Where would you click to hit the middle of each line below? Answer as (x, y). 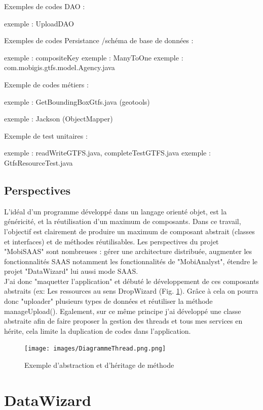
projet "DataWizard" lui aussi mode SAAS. (71, 271)
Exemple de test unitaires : (46, 135)
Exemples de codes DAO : (45, 6)
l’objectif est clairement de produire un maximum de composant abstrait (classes (129, 231)
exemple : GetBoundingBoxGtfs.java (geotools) (77, 101)
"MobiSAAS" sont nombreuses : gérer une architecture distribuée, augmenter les (128, 251)
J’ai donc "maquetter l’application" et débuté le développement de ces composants (131, 281)
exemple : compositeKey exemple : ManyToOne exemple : (94, 57)
